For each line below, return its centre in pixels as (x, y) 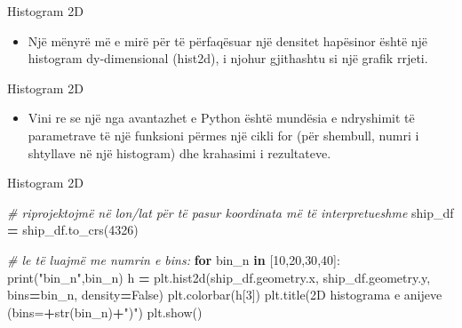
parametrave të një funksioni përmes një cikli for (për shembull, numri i (223, 135)
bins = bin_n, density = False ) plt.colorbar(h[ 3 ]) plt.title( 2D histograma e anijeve (225, 295)
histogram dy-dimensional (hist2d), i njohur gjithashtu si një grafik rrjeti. (228, 58)
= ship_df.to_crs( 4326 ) (73, 230)
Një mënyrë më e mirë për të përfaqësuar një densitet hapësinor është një (228, 40)
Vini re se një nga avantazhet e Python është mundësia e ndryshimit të (221, 118)
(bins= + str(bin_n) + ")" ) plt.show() (105, 312)
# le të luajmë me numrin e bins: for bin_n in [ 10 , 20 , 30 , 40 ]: (174, 259)
